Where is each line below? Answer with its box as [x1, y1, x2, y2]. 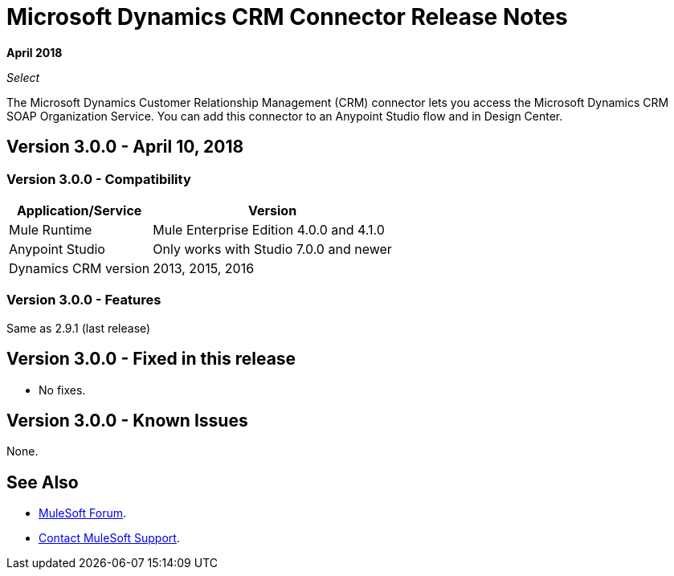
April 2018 [6, 45, 63, 59]
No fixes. [39, 382, 86, 397]
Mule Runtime [9, 221, 92, 238]
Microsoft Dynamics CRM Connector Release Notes [6, 3, 568, 31]
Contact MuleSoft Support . [39, 531, 180, 545]
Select [6, 70, 40, 84]
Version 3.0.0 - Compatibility [6, 170, 191, 187]
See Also [6, 472, 79, 492]
